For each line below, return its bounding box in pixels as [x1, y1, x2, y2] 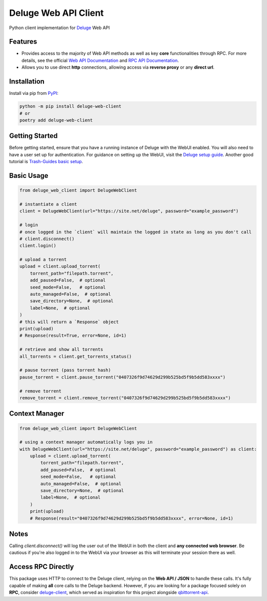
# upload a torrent [19, 257, 67, 262]
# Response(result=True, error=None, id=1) [19, 333, 127, 339]
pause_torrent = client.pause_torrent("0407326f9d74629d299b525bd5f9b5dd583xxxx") [19, 374, 226, 380]
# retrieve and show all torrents [19, 346, 103, 352]
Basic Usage [9, 172, 48, 180]
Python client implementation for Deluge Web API [9, 25, 110, 31]
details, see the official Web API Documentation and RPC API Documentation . [21, 57, 179, 63]
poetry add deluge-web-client [19, 117, 93, 123]
